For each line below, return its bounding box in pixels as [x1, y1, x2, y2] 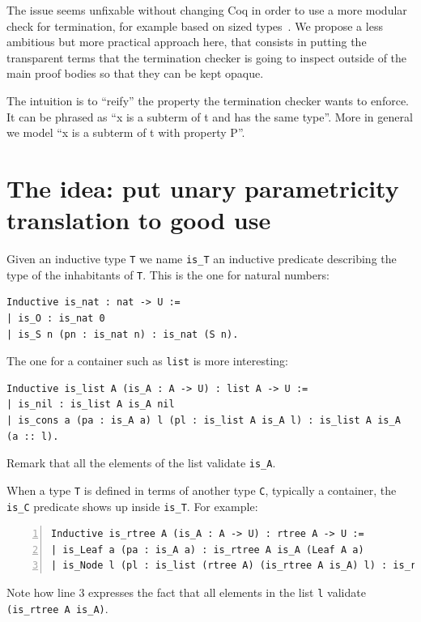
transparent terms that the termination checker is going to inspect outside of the [6, 49, 407, 66]
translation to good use [6, 203, 271, 236]
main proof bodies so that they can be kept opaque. [6, 65, 264, 82]
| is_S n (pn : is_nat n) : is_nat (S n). [6, 328, 239, 340]
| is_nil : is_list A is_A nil [6, 398, 175, 411]
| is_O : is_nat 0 [6, 312, 105, 324]
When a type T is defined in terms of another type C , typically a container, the [6, 481, 397, 498]
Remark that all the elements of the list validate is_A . [6, 454, 276, 471]
